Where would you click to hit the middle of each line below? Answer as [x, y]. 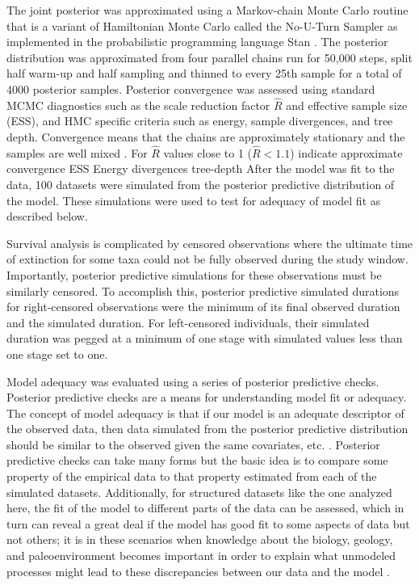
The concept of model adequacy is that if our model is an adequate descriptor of [205, 412]
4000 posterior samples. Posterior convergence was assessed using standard [191, 88]
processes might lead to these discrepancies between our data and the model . [198, 571]
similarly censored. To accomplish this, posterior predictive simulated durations [203, 290]
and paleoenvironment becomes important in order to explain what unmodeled [201, 556]
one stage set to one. [57, 354]
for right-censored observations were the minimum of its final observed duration [203, 307]
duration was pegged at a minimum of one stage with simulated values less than [205, 338]
